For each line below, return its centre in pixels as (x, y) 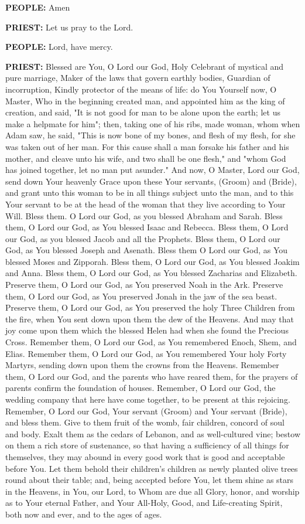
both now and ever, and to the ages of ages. (84, 514)
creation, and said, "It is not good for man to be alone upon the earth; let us (143, 112)
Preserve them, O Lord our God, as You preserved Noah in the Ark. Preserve (144, 285)
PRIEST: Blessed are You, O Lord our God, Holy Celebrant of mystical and (145, 66)
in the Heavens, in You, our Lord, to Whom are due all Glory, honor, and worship (152, 491)
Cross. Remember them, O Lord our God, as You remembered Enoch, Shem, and (151, 342)
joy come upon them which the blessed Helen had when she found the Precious (147, 330)
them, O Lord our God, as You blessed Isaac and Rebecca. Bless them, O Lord (147, 227)
